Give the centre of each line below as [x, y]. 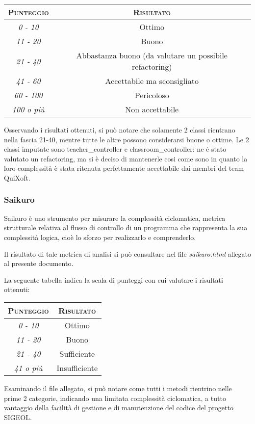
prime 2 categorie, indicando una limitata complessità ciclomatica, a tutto [115, 398]
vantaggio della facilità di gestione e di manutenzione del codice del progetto [119, 408]
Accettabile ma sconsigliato [152, 81]
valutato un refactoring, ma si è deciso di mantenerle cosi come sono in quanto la [126, 158]
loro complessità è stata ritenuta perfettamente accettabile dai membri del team [124, 168]
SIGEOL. [18, 417]
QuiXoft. [17, 177]
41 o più [28, 368]
